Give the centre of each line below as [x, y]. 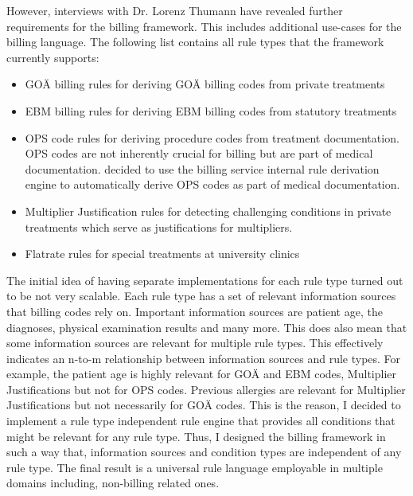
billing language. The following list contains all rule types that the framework [195, 42]
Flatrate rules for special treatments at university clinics [162, 254]
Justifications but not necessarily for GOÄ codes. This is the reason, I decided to [204, 405]
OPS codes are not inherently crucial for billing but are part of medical [199, 153]
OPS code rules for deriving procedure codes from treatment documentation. [212, 137]
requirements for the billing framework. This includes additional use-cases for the [204, 26]
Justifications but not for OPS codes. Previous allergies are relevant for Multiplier [206, 389]
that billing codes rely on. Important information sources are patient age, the [195, 311]
